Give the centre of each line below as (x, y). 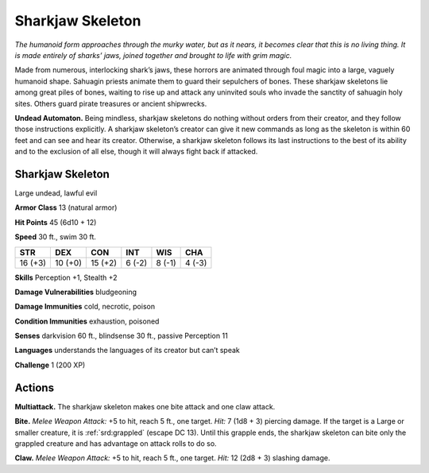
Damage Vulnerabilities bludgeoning (76, 292)
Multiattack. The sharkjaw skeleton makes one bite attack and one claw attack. (145, 406)
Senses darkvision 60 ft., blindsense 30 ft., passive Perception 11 (121, 336)
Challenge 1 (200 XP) (50, 365)
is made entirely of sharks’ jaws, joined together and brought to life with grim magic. (153, 55)
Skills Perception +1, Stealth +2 (66, 277)
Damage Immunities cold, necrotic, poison (85, 307)
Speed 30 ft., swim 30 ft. (56, 237)
